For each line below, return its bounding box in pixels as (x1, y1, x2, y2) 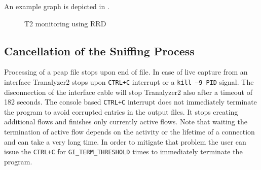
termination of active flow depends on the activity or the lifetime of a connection (4, 126, 255, 137)
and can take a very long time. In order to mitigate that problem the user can (4, 136, 246, 147)
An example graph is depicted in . (4, 1, 109, 11)
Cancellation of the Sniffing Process (4, 43, 195, 58)
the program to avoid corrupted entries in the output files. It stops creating (4, 106, 238, 117)
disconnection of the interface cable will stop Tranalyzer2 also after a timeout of (4, 86, 252, 97)
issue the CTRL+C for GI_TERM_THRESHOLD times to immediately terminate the (4, 146, 243, 157)
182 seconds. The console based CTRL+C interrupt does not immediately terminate (4, 96, 257, 107)
